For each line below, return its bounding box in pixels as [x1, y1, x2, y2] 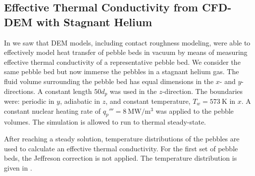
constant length [45, 86, 92, 96]
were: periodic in [4, 96, 54, 106]
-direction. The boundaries [162, 86, 243, 96]
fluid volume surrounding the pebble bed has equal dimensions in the [4, 76, 214, 86]
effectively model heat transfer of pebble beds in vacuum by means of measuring [4, 47, 248, 57]
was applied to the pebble [155, 105, 234, 116]
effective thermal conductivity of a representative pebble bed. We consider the [4, 56, 241, 67]
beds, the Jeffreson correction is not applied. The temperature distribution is [4, 153, 237, 163]
